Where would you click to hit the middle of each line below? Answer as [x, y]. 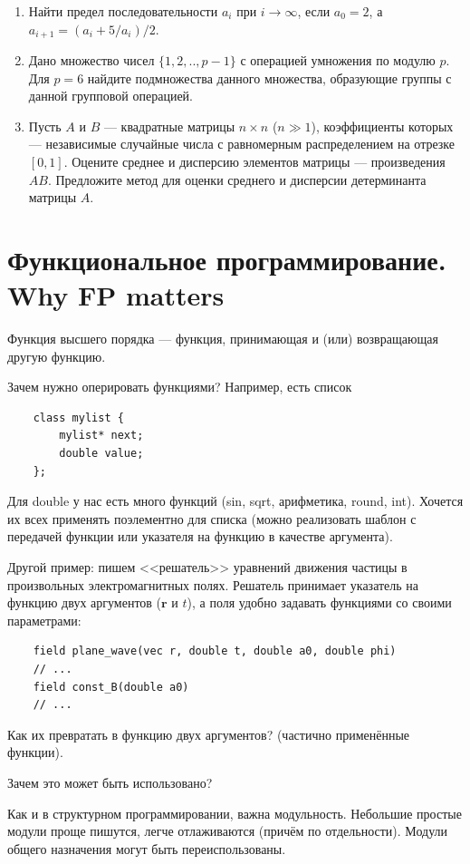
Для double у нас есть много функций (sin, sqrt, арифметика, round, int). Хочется [235, 501]
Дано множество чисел [91, 60]
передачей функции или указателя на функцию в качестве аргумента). [200, 536]
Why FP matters [116, 295]
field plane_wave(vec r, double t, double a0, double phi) [215, 651]
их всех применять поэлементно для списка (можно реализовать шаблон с [212, 518]
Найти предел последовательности [123, 11]
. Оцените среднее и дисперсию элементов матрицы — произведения [254, 162]
